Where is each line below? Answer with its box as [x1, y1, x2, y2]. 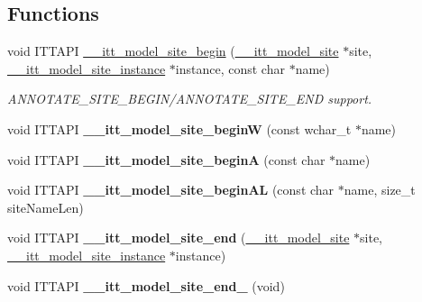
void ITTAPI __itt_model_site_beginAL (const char [7, 180, 335, 199]
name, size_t [344, 180, 416, 199]
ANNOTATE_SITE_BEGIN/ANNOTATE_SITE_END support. [7, 89, 372, 108]
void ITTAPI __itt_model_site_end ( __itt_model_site [7, 228, 350, 247]
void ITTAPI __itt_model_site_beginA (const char [7, 150, 326, 169]
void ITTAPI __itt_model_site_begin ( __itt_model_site [7, 41, 339, 60]
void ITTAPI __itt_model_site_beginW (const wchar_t [7, 119, 352, 138]
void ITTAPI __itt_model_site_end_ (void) [7, 276, 285, 295]
